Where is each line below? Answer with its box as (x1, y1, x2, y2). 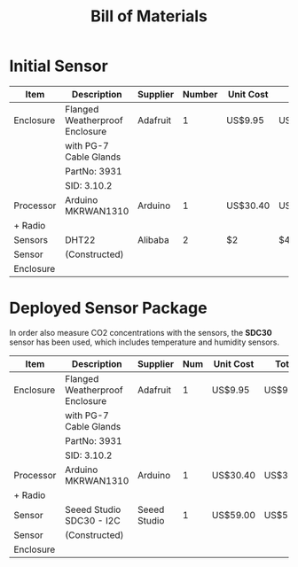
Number (182, 88, 218, 100)
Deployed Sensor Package (9, 299, 208, 318)
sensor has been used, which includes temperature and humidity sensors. (9, 337, 279, 347)
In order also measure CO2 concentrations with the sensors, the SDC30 (9, 327, 272, 338)
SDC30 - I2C (65, 514, 122, 526)
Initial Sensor (9, 56, 108, 76)
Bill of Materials (90, 6, 208, 27)
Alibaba (137, 233, 170, 245)
